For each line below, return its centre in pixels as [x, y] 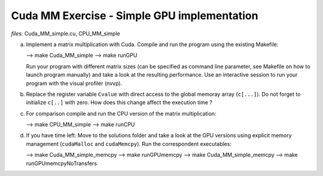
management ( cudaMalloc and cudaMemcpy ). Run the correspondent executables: [129, 144]
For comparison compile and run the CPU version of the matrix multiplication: [121, 113]
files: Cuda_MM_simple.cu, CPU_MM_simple [65, 34]
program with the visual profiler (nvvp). [74, 83]
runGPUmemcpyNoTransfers [62, 163]
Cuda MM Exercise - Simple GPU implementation [135, 16]
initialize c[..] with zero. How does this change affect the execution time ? [119, 102]
